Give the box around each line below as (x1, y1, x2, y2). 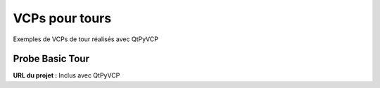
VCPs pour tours (13, 10, 112, 26)
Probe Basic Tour (13, 53, 89, 65)
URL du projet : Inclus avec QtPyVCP (13, 71, 120, 80)
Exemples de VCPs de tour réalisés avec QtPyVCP (13, 35, 158, 43)
